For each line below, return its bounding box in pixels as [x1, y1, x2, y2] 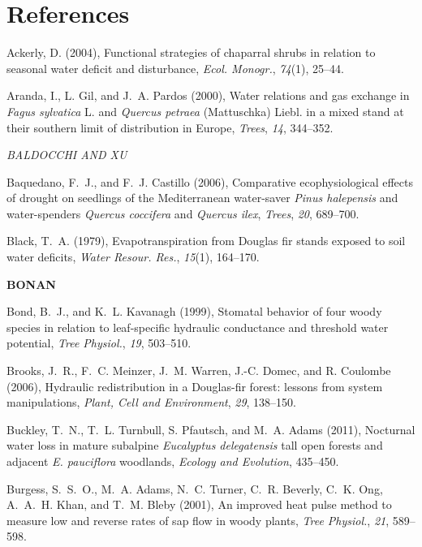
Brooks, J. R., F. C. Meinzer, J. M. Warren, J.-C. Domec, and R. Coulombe [6, 362, 391, 379]
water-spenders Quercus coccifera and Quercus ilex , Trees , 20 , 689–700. [6, 205, 360, 222]
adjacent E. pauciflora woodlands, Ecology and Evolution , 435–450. [6, 453, 339, 469]
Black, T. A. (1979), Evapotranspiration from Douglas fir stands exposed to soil [6, 232, 406, 249]
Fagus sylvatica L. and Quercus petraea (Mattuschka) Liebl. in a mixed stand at [6, 102, 404, 119]
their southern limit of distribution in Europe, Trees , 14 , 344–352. [6, 118, 334, 136]
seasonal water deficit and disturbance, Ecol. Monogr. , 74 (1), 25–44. [6, 59, 344, 76]
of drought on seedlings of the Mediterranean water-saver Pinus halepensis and [6, 189, 398, 206]
